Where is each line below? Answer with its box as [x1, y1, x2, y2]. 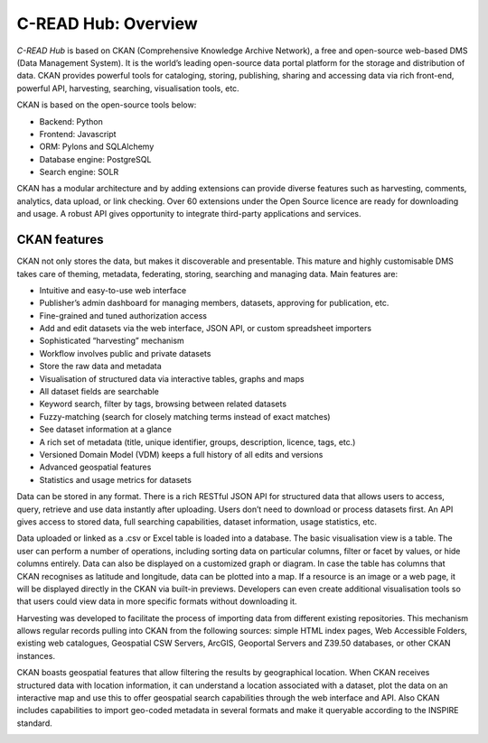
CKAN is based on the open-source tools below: [16, 99, 197, 110]
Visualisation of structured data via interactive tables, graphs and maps [39, 373, 305, 384]
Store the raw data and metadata [39, 361, 162, 372]
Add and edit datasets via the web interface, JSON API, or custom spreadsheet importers [39, 323, 372, 334]
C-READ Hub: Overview [16, 14, 198, 33]
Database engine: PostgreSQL [39, 153, 152, 164]
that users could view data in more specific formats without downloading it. [16, 596, 297, 607]
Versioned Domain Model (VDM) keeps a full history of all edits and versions [39, 450, 324, 460]
